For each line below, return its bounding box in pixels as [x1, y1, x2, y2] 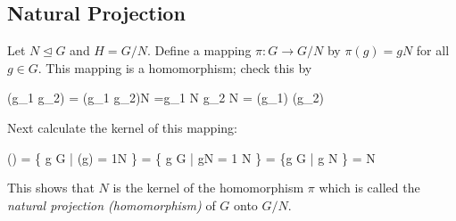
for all [416, 41, 450, 60]
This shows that [7, 178, 95, 197]
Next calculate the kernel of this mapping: [7, 118, 237, 136]
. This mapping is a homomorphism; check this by [37, 58, 312, 77]
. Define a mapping [146, 41, 252, 60]
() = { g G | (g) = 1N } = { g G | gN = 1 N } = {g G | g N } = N [7, 148, 376, 167]
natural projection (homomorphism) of [7, 195, 216, 214]
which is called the [319, 178, 420, 197]
